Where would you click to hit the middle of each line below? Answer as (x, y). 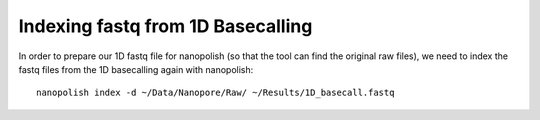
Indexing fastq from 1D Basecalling (165, 26)
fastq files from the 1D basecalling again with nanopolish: (136, 69)
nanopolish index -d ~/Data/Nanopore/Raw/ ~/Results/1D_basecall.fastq (215, 93)
